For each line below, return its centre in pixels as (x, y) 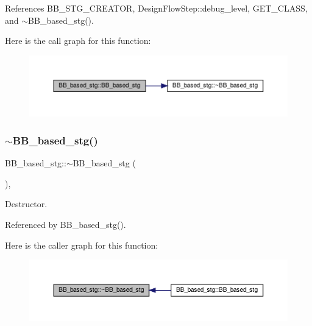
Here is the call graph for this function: (78, 41)
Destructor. (26, 204)
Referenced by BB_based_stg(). (66, 225)
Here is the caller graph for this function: (82, 245)
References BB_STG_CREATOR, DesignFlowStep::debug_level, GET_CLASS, (156, 8)
